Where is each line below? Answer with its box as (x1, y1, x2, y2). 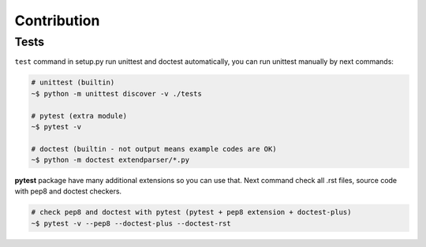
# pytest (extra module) (31, 111, 128, 120)
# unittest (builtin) (31, 78, 115, 87)
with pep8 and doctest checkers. (14, 186, 122, 196)
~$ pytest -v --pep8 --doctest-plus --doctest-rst (31, 219, 232, 228)
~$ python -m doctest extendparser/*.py (31, 155, 189, 165)
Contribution (14, 12, 100, 29)
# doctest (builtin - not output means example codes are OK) (31, 144, 277, 153)
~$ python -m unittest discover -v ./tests (31, 89, 203, 98)
